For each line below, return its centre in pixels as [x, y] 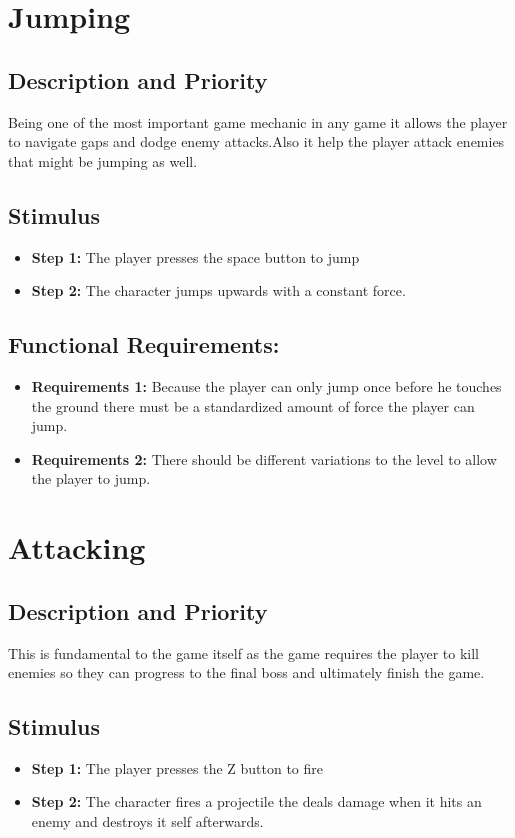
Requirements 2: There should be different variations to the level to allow [264, 458]
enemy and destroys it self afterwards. [147, 821]
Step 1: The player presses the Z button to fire [177, 767]
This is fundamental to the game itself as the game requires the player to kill [244, 652]
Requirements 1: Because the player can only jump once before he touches [266, 385]
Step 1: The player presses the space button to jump [195, 256]
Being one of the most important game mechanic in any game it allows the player [258, 121]
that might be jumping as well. [103, 160]
